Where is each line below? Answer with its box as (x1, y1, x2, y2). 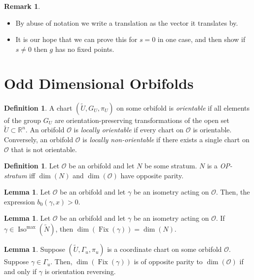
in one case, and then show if (157, 34, 246, 44)
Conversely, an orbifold (4, 134, 73, 144)
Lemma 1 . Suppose (4, 244, 65, 254)
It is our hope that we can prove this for (15, 34, 138, 44)
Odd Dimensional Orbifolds (4, 73, 194, 93)
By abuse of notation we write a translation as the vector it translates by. (15, 17, 238, 28)
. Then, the (216, 187, 250, 197)
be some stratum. (144, 160, 197, 171)
